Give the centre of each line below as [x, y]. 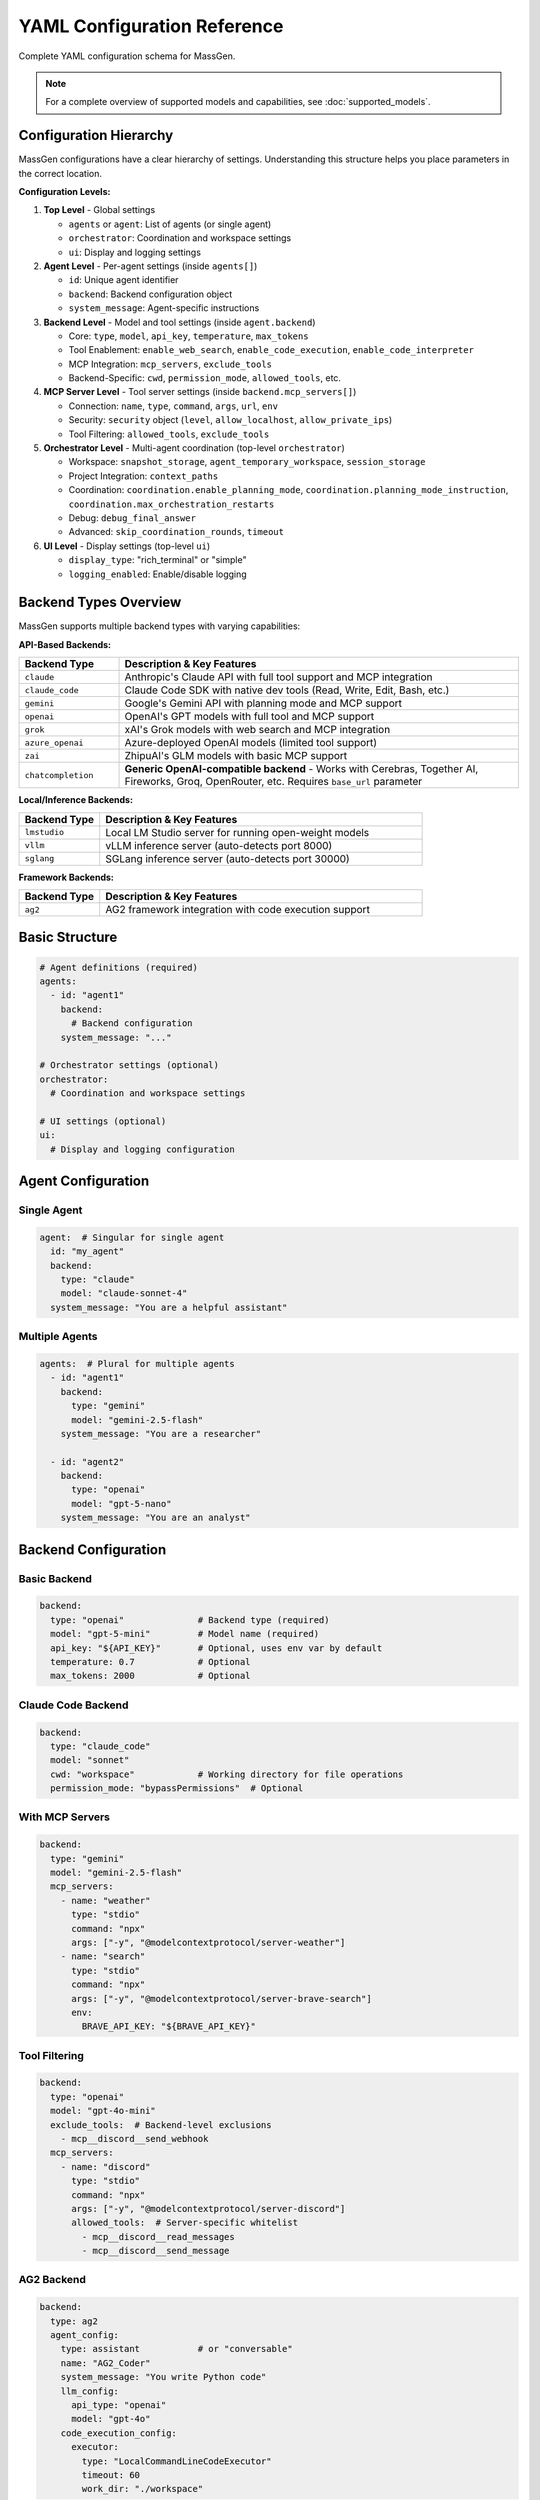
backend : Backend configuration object [150, 294]
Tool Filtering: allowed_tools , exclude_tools [169, 434]
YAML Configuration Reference [151, 26]
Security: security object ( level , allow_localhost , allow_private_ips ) [230, 420]
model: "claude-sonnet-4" [124, 1293]
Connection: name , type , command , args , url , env [173, 406]
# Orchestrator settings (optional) [129, 1065]
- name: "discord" [105, 2166]
